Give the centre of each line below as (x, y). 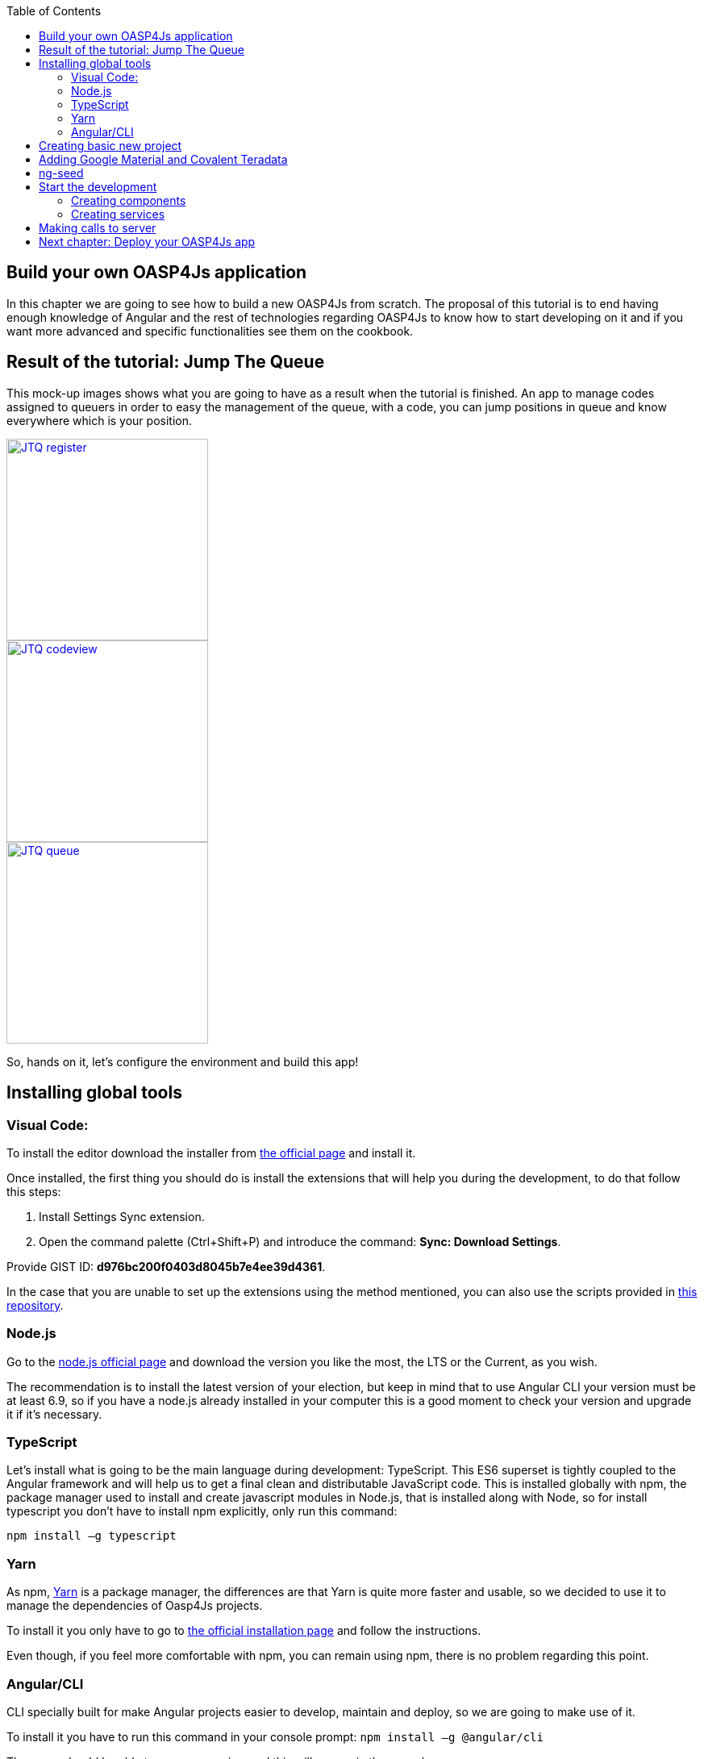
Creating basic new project (110, 146)
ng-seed (61, 173)
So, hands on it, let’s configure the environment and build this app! (183, 1061)
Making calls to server (98, 228)
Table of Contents (54, 11)
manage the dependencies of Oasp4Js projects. (135, 1606)
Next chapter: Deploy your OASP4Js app (147, 242)
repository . (35, 1305)
